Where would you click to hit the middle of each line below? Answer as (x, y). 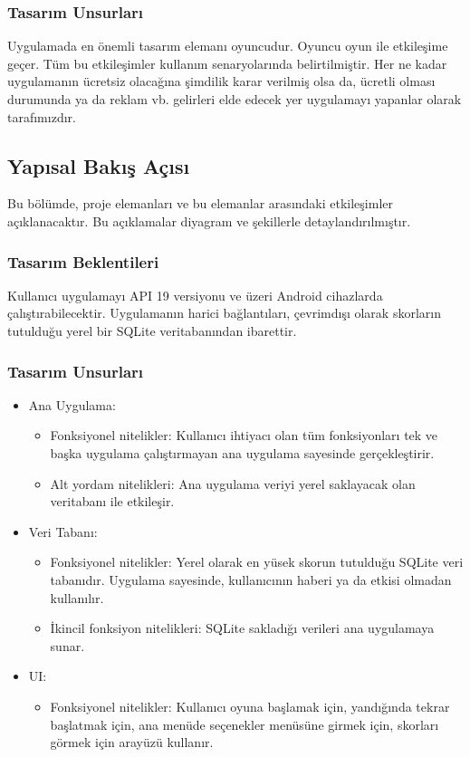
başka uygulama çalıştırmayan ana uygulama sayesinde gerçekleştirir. (242, 452)
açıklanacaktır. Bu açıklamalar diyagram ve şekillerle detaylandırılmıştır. (209, 220)
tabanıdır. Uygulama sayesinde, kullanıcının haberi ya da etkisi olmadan (251, 579)
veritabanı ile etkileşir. (112, 501)
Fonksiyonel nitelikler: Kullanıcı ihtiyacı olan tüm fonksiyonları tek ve (244, 435)
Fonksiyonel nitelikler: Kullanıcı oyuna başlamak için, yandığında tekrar (250, 706)
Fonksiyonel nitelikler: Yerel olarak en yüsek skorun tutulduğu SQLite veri (257, 562)
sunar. (67, 645)
